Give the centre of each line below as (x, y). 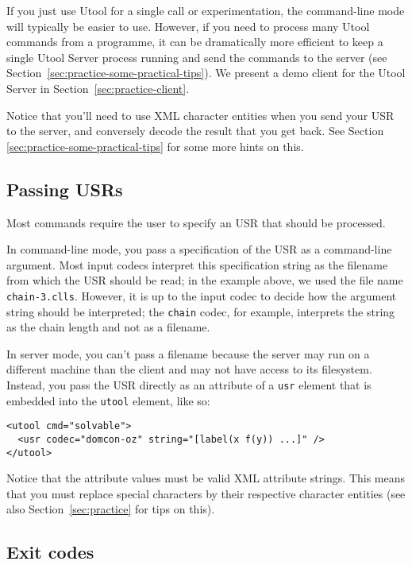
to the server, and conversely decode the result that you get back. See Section (195, 131)
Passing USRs (65, 189)
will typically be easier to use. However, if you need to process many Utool (188, 26)
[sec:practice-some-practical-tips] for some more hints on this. (155, 146)
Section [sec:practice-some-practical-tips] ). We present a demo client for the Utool (206, 73)
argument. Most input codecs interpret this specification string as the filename (197, 264)
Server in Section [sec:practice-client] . (98, 88)
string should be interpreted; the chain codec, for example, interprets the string (201, 311)
